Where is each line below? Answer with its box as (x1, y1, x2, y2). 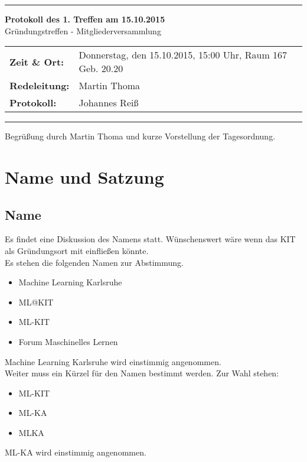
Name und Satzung (5, 164, 164, 188)
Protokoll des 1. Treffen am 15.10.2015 (5, 13, 165, 25)
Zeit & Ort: (9, 54, 64, 69)
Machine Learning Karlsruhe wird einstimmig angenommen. (5, 355, 221, 367)
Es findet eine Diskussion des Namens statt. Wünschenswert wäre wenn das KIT (5, 233, 296, 245)
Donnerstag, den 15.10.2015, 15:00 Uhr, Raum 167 (79, 48, 288, 62)
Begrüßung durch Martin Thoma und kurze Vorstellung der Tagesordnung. (5, 130, 276, 142)
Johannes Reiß (79, 96, 139, 110)
